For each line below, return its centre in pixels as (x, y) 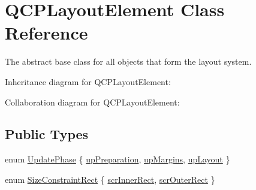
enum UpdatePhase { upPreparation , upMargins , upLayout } (118, 159)
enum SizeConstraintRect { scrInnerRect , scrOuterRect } (110, 179)
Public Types (47, 134)
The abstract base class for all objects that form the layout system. (128, 61)
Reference (46, 33)
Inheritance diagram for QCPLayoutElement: (88, 81)
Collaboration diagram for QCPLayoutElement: (92, 102)
